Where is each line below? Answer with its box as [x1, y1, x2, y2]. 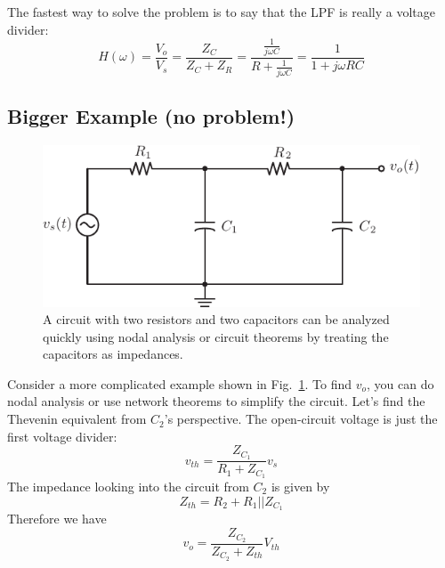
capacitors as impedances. [43, 345, 183, 363]
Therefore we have [7, 509, 107, 528]
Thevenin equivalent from [7, 410, 147, 428]
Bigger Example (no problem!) [7, 102, 295, 130]
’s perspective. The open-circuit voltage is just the [164, 410, 438, 428]
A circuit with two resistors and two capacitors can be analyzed [43, 310, 390, 329]
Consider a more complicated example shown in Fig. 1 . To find [7, 374, 352, 393]
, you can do [367, 374, 434, 393]
